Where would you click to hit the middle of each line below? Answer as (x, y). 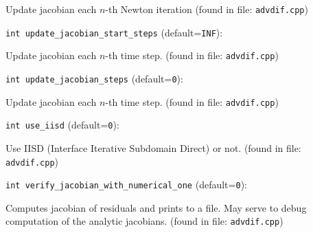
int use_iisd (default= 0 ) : (62, 125)
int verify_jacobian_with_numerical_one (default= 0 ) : (126, 185)
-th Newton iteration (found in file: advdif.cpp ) (207, 9)
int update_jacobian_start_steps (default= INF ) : (114, 32)
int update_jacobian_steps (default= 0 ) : (94, 78)
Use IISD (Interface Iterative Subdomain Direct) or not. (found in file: (153, 147)
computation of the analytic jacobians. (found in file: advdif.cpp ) (144, 221)
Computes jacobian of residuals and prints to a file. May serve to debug (156, 207)
